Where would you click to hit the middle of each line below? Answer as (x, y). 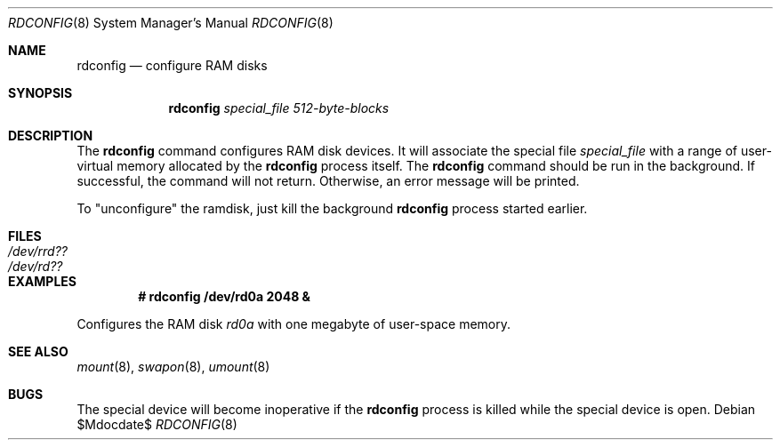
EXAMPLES (42, 281)
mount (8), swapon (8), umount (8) (173, 367)
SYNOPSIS (40, 93)
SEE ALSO (38, 351)
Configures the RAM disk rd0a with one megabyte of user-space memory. (294, 324)
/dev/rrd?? (38, 251)
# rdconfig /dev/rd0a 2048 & (224, 296)
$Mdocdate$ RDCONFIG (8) (157, 424)
